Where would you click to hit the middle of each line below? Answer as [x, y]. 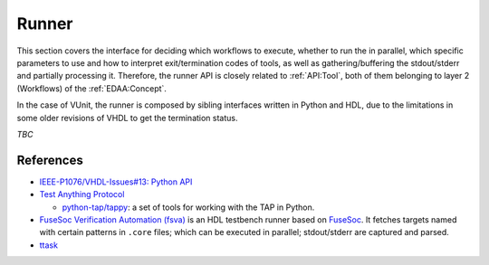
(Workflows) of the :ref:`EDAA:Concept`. [92, 88]
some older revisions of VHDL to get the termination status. [128, 118]
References [50, 160]
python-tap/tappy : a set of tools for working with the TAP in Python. [188, 207]
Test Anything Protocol [82, 194]
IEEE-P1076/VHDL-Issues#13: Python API [116, 182]
